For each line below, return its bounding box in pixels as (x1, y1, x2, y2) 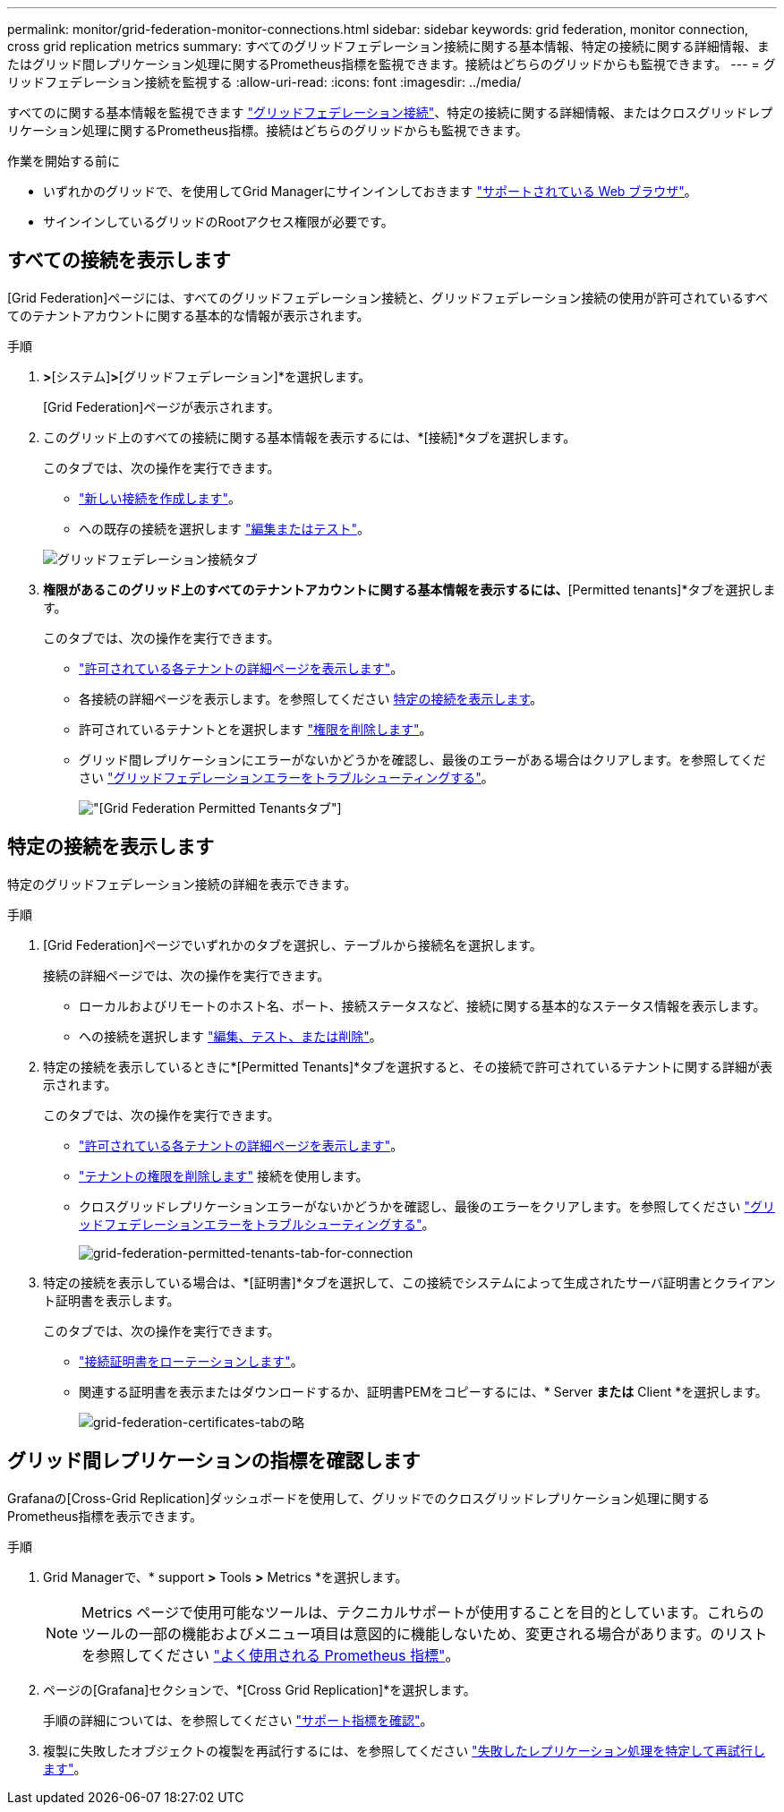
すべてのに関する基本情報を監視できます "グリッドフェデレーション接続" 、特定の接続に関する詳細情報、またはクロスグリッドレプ (7, 105, 773, 120)
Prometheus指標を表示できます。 (7, 1508, 203, 1524)
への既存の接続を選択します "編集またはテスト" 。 (79, 520, 370, 536)
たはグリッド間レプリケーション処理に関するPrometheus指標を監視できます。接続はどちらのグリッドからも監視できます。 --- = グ (7, 56, 776, 72)
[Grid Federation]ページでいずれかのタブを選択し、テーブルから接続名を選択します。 (43, 936, 542, 953)
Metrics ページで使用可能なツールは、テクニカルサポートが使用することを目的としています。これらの (81, 1603, 764, 1621)
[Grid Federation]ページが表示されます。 (43, 398, 280, 415)
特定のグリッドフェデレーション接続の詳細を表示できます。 (7, 876, 357, 892)
